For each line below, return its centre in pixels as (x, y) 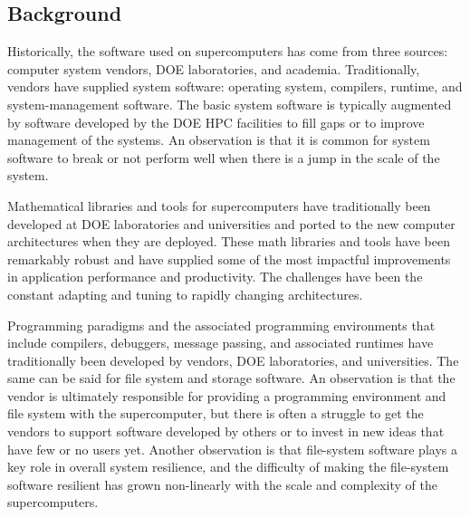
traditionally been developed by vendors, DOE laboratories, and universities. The (233, 360)
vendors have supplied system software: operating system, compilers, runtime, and (235, 86)
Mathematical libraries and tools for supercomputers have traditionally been (219, 205)
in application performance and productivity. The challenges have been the (215, 277)
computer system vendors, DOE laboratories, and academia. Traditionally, (214, 68)
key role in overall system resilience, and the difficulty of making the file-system (228, 467)
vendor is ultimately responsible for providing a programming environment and (227, 395)
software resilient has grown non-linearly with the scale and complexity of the (222, 484)
